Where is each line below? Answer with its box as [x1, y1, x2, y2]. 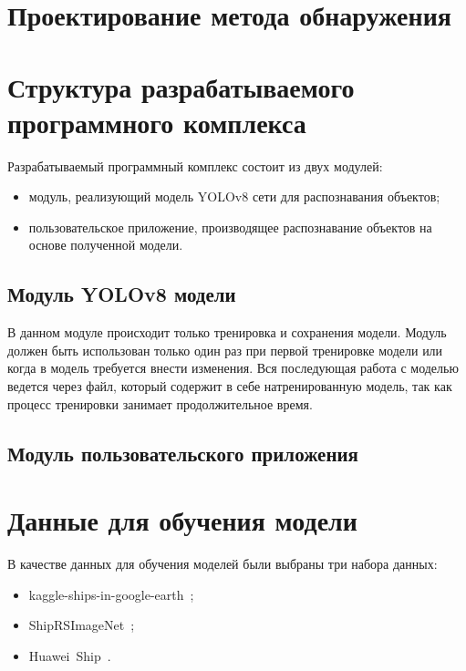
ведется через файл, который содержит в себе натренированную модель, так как [7, 377, 452, 396]
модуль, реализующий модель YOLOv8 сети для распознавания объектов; [28, 187, 440, 206]
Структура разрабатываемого [7, 67, 355, 105]
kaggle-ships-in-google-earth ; [28, 584, 194, 604]
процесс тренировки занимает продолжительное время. [7, 394, 313, 413]
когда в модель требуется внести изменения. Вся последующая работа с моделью [7, 358, 459, 377]
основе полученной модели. [28, 235, 183, 254]
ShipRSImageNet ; [28, 615, 135, 635]
